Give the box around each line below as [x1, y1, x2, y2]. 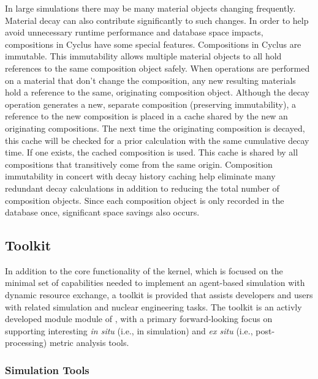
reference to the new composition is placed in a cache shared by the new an [5, 110, 288, 122]
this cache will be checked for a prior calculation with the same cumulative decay [5, 133, 309, 146]
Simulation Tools [5, 362, 89, 377]
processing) [5, 336, 47, 349]
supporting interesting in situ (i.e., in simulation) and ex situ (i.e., [5, 324, 253, 337]
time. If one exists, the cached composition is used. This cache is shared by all [5, 146, 298, 159]
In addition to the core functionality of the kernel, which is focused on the [5, 264, 283, 277]
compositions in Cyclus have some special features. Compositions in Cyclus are [5, 37, 301, 50]
